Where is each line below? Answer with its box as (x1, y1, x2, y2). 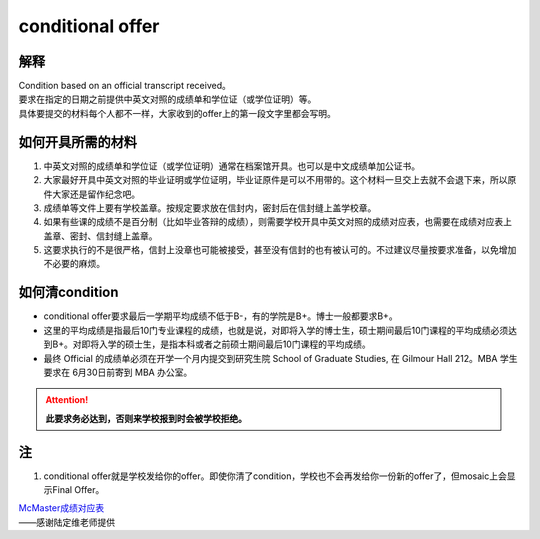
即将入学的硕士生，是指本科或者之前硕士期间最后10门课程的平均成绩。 (81, 338, 371, 350)
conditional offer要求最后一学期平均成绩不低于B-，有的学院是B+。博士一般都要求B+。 (43, 310, 399, 322)
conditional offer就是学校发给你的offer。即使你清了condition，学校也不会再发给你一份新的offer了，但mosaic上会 (43, 470, 507, 482)
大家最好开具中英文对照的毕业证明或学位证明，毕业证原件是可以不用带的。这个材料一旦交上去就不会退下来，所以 (43, 174, 508, 186)
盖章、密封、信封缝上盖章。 (43, 230, 158, 242)
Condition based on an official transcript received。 (18, 80, 232, 92)
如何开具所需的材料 (18, 133, 137, 150)
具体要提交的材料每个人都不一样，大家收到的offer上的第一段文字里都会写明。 (18, 107, 337, 119)
